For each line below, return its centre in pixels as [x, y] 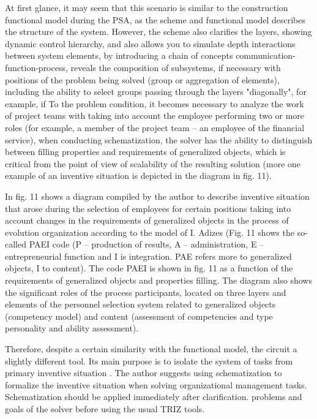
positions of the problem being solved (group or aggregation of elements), [142, 79]
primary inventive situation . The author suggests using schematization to [144, 373]
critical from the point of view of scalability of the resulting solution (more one [153, 163]
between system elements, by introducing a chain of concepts [119, 55]
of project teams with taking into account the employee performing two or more [155, 115]
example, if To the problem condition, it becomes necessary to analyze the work [155, 103]
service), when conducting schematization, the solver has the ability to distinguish [159, 139]
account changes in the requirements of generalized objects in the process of [147, 220]
